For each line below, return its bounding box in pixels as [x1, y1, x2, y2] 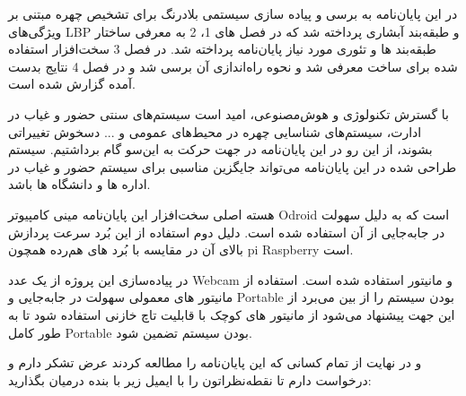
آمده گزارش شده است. [8, 74, 136, 93]
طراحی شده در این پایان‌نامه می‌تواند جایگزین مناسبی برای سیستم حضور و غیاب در [8, 157, 457, 176]
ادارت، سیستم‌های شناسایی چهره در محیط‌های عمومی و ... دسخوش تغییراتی [8, 122, 422, 141]
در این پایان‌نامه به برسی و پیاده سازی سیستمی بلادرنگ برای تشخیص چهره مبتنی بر [8, 4, 458, 22]
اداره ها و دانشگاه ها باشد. [8, 175, 151, 194]
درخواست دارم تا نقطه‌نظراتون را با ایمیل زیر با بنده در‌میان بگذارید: [8, 370, 372, 389]
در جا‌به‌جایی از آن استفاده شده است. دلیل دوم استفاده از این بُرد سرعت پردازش [8, 222, 445, 241]
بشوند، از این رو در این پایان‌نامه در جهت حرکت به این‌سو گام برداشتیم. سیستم [8, 140, 433, 159]
